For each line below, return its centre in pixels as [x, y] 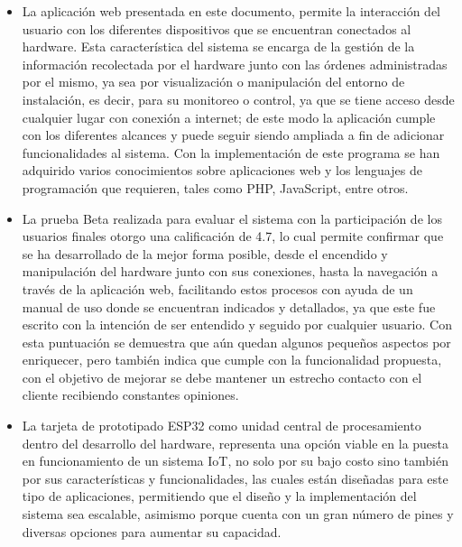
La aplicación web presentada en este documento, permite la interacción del [231, 11]
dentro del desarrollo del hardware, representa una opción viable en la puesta [236, 443]
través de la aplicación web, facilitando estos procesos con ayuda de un [217, 288]
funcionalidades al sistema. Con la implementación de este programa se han [231, 152]
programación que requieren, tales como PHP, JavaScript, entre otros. [215, 187]
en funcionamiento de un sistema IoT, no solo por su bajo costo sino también [236, 461]
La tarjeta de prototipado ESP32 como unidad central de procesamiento [222, 426]
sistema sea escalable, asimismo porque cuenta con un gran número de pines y [238, 514]
